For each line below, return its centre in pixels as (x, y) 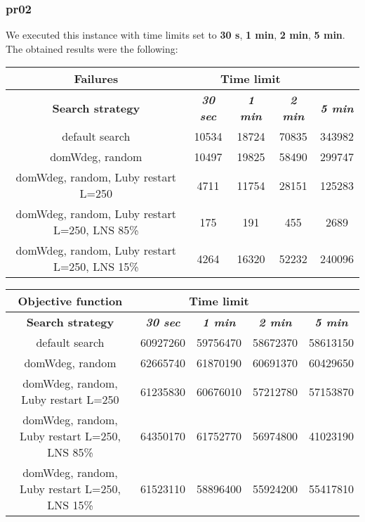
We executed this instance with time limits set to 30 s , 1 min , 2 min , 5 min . (175, 35)
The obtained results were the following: (92, 48)
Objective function (70, 301)
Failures (96, 79)
